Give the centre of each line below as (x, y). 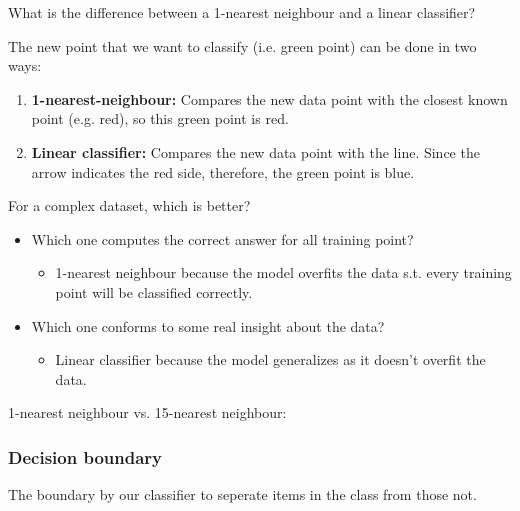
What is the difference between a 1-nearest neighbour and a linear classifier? (242, 12)
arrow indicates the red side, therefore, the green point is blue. (223, 171)
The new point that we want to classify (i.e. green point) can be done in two (242, 45)
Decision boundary (85, 456)
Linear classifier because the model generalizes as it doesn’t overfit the (270, 359)
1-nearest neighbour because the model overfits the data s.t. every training (283, 272)
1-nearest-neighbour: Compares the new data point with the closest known (269, 98)
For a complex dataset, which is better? (129, 205)
